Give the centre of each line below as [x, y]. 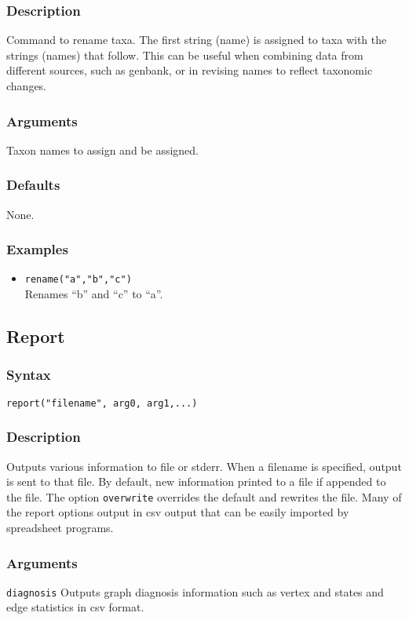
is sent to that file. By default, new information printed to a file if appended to [196, 481]
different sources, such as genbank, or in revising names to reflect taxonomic [190, 70]
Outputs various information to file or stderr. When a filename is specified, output [204, 466]
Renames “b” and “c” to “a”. [94, 294]
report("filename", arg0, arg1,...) [102, 403]
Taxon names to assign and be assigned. [102, 150]
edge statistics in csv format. [75, 607]
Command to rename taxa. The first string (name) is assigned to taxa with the [197, 40]
